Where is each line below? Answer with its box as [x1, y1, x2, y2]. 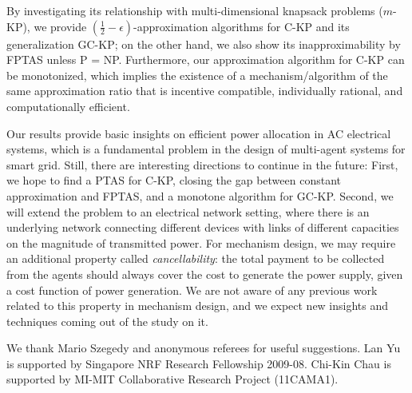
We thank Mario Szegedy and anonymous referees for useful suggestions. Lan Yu [6, 339, 401, 356]
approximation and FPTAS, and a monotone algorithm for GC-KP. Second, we [6, 187, 394, 204]
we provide [34, 18, 87, 34]
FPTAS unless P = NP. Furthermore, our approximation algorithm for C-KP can [6, 51, 405, 68]
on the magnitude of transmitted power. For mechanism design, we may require [6, 234, 396, 251]
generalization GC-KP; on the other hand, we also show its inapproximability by [6, 35, 401, 52]
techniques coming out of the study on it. [6, 312, 208, 329]
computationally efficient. [6, 97, 130, 114]
